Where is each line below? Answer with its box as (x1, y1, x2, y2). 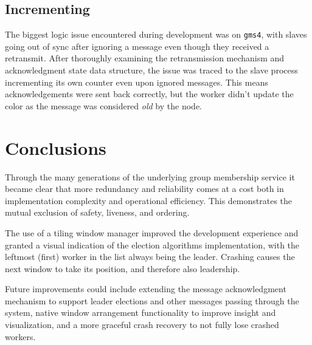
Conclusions (5, 135, 106, 160)
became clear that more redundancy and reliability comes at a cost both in (5, 182, 284, 195)
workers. (5, 330, 36, 343)
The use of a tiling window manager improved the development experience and (5, 226, 299, 239)
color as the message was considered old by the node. (5, 99, 202, 112)
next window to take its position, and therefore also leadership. (5, 262, 240, 275)
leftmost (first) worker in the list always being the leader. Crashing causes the (5, 250, 295, 263)
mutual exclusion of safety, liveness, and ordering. (5, 206, 190, 219)
